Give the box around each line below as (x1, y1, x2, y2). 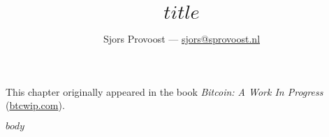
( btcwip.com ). (6, 98, 65, 113)
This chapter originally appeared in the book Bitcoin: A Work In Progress (6, 84, 323, 99)
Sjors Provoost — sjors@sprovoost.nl (103, 31, 261, 45)
